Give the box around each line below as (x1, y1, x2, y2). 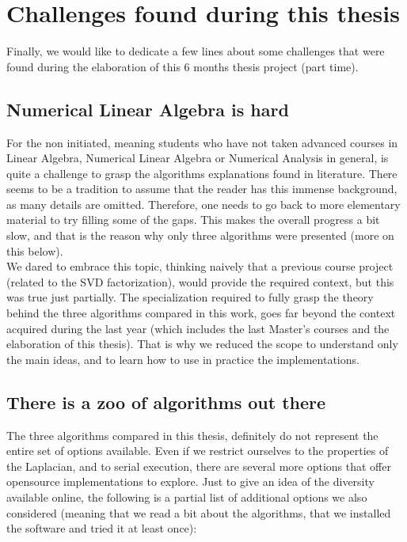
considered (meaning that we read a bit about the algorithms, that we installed (6, 504, 391, 521)
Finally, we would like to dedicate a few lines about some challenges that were (6, 43, 385, 59)
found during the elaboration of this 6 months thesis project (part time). (6, 58, 359, 74)
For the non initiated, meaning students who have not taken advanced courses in (6, 134, 398, 150)
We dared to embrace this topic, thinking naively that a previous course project (6, 258, 394, 275)
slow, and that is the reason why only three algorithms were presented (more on (6, 227, 394, 244)
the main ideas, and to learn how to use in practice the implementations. (6, 351, 359, 367)
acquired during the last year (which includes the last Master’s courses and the (6, 320, 390, 336)
